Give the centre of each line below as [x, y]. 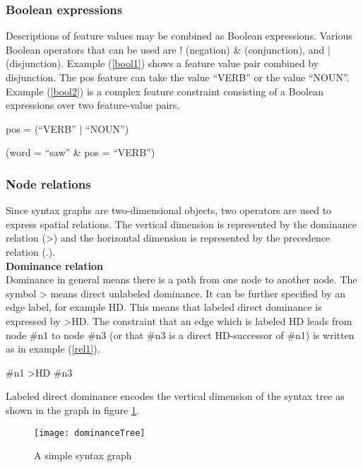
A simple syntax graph [83, 455]
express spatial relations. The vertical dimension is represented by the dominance [181, 224]
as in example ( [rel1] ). [53, 349]
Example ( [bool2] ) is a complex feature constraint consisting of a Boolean [165, 91]
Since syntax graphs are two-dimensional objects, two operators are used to [169, 210]
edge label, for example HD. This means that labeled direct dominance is [164, 307]
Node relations [48, 183]
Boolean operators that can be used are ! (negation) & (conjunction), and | [168, 49]
